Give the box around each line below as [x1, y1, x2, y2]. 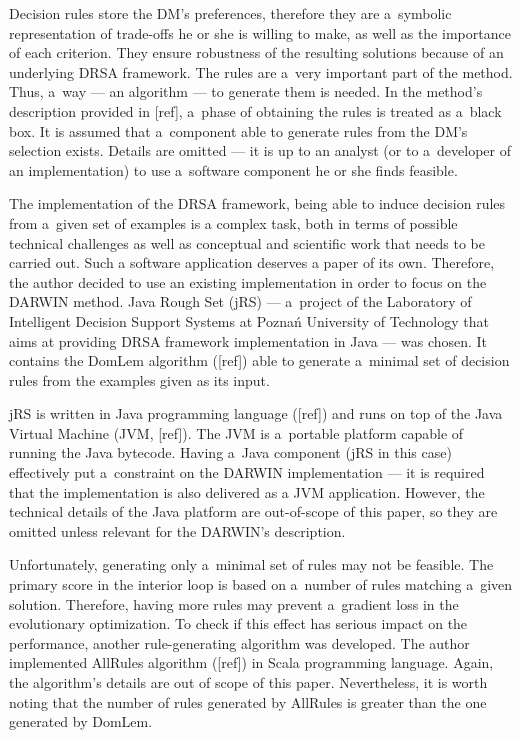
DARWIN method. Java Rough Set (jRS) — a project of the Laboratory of [9, 291, 472, 312]
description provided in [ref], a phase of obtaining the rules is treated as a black [9, 100, 502, 121]
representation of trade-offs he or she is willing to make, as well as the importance [9, 22, 511, 43]
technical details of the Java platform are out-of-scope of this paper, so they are [9, 501, 498, 522]
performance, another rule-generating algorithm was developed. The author [9, 632, 470, 653]
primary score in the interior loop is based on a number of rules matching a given [9, 574, 513, 595]
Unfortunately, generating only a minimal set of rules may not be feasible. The [9, 554, 494, 575]
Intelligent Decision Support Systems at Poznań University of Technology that [9, 310, 489, 331]
